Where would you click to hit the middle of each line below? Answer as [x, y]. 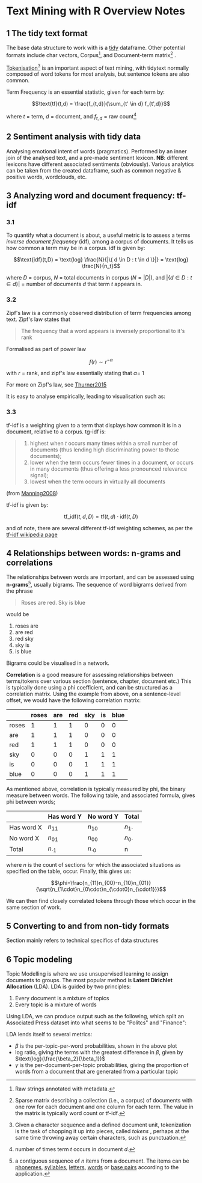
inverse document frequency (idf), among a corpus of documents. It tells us [100, 242]
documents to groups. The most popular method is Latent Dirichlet [90, 980]
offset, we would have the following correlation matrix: [74, 700]
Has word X [26, 827]
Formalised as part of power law [46, 349]
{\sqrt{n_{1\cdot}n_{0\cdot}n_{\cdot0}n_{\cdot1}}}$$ [101, 889]
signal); [39, 475]
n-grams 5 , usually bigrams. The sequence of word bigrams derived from [96, 584]
